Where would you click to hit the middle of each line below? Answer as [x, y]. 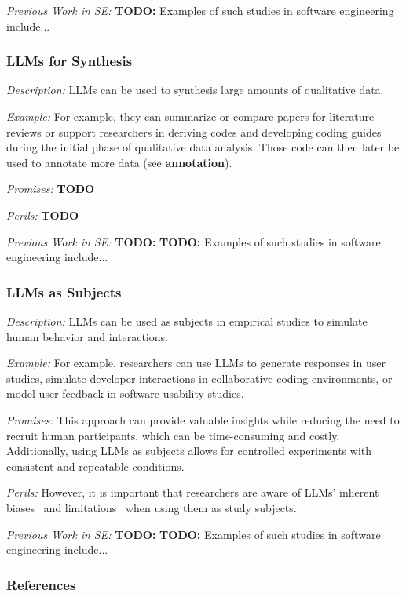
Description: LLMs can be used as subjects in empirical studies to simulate [187, 320]
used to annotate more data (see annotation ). [119, 162]
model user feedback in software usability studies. [125, 393]
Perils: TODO [43, 215]
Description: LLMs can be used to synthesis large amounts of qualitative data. [195, 90]
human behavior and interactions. [87, 336]
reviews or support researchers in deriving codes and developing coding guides [194, 131]
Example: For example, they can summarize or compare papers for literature [190, 116]
